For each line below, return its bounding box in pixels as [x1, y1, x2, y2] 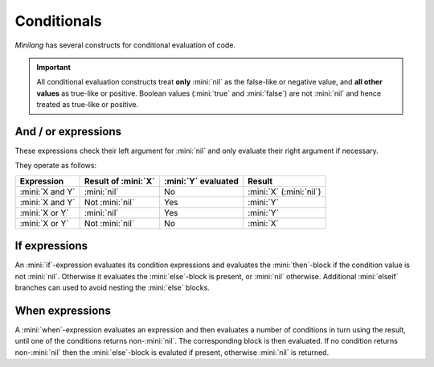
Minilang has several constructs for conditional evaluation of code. [14, 40, 236, 50]
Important [36, 62, 72, 72]
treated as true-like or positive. [36, 100, 139, 109]
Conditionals [14, 12, 102, 30]
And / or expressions [14, 125, 122, 138]
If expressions [14, 239, 88, 253]
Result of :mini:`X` [84, 175, 156, 187]
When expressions [14, 303, 112, 317]
